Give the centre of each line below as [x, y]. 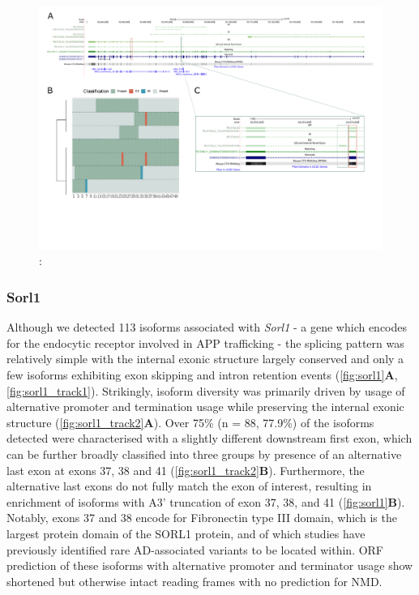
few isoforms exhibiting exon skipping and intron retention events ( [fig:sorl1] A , [202, 374]
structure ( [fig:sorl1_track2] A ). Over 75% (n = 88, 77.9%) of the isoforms [190, 422]
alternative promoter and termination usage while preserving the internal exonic [205, 407]
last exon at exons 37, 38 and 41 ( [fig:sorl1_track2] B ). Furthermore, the [186, 470]
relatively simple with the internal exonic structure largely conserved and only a [205, 359]
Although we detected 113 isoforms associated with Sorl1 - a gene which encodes [207, 327]
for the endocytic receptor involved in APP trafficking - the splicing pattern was [205, 342]
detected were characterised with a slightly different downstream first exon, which [209, 438]
